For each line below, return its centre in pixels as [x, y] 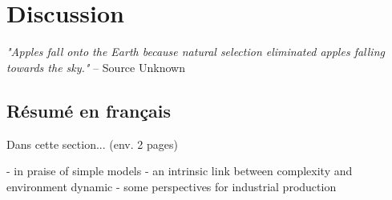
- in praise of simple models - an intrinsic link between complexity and [180, 171]
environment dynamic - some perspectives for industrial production [172, 186]
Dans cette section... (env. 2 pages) [92, 144]
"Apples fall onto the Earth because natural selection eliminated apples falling [196, 52]
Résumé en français [89, 110]
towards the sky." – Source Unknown [96, 67]
